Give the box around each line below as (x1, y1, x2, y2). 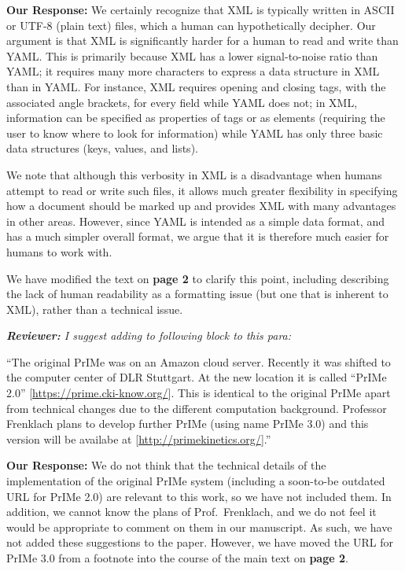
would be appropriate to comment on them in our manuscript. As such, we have (6, 518, 392, 535)
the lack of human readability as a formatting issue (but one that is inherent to (6, 285, 388, 302)
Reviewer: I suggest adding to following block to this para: (6, 327, 292, 344)
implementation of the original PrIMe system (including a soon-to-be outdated (6, 473, 385, 489)
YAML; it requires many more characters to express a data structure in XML (6, 63, 380, 79)
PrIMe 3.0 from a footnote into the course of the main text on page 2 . (6, 550, 348, 565)
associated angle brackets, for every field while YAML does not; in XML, (6, 94, 358, 110)
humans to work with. (6, 243, 112, 260)
